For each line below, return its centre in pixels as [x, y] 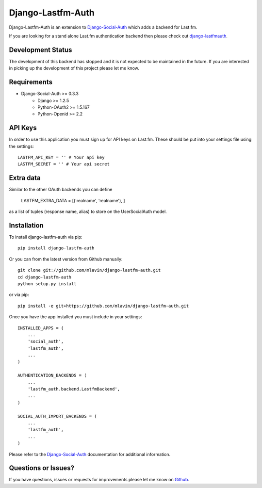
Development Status [41, 50]
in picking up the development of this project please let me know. [74, 68]
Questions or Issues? [42, 468]
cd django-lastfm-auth [45, 277]
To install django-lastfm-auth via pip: [46, 237]
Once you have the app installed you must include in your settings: [75, 317]
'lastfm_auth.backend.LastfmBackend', [74, 389]
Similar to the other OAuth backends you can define [61, 190]
